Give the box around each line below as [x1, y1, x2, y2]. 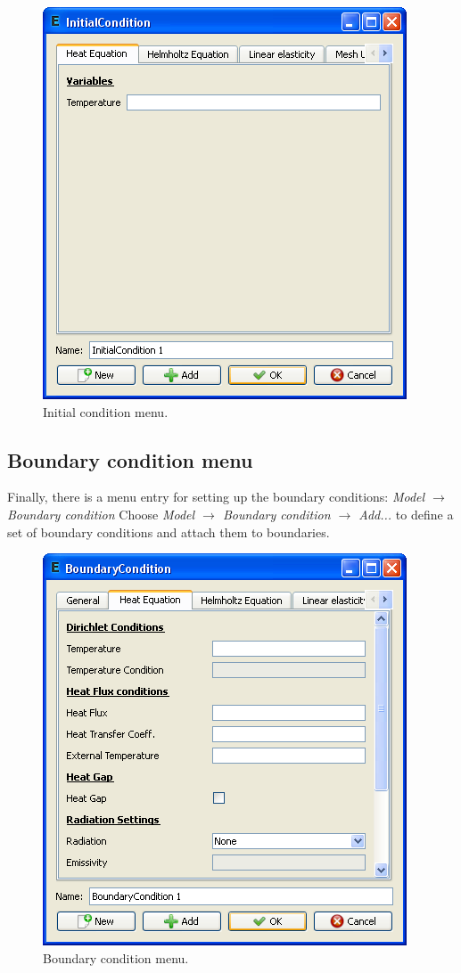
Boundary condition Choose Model [7, 504, 195, 523]
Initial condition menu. [43, 402, 169, 421]
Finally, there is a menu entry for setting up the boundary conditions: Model [7, 487, 425, 506]
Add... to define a [358, 504, 454, 523]
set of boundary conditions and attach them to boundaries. [7, 522, 330, 541]
